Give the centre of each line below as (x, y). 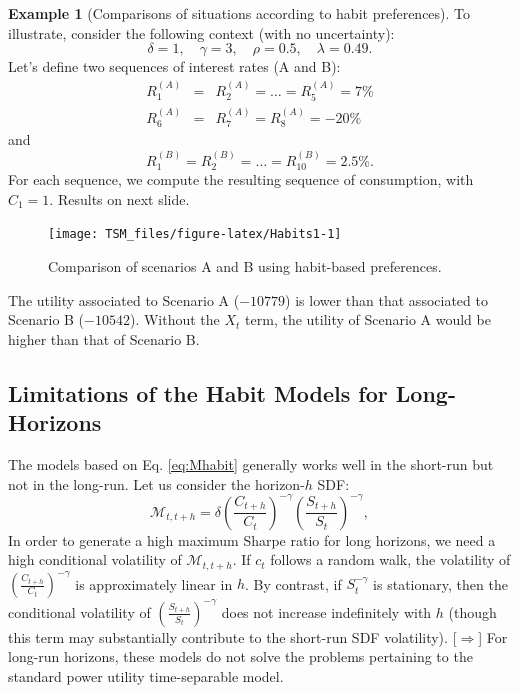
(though (472, 611)
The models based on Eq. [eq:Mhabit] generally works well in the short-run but (251, 463)
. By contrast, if (293, 583)
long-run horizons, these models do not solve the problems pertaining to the (240, 656)
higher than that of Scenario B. (104, 338)
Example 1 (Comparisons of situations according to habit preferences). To (239, 13)
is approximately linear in (154, 583)
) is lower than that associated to (386, 299)
